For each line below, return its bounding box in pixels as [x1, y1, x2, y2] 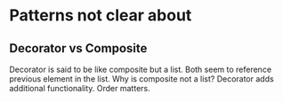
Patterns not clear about [9, 5, 192, 26]
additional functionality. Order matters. [9, 83, 150, 93]
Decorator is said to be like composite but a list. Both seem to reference [9, 64, 272, 75]
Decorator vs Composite [9, 41, 148, 56]
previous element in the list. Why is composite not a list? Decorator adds [9, 74, 274, 84]
